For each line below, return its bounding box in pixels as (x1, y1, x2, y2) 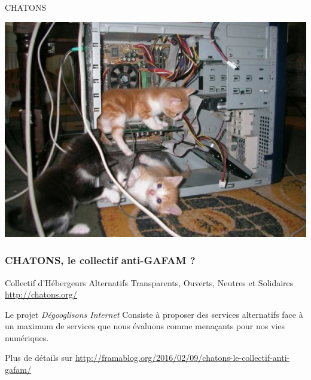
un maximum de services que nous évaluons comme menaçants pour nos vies (5, 320, 285, 332)
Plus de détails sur (5, 351, 73, 364)
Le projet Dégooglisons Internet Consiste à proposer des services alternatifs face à (5, 308, 303, 320)
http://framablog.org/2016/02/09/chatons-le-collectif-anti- (75, 351, 290, 364)
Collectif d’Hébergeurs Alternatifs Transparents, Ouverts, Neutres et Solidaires (5, 276, 294, 289)
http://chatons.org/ (5, 288, 77, 301)
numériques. (5, 331, 49, 344)
